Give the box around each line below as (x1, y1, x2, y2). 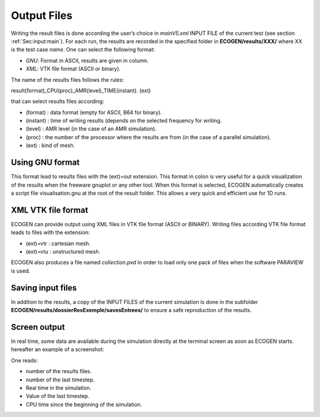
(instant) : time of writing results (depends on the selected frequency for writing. (25, 117, 222, 124)
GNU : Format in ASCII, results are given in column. (25, 57, 149, 64)
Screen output (11, 322, 65, 332)
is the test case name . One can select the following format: (11, 46, 155, 53)
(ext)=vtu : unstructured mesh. (25, 248, 101, 255)
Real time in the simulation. (25, 384, 92, 391)
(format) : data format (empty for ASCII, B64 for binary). (25, 108, 162, 116)
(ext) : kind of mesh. (25, 142, 75, 149)
